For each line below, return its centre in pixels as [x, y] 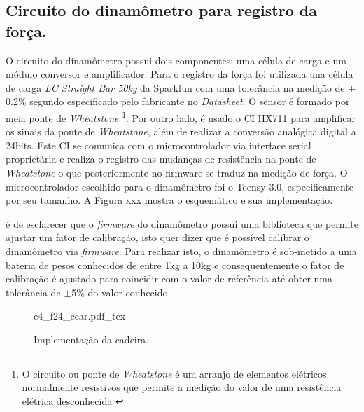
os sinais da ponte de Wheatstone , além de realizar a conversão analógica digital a [181, 131]
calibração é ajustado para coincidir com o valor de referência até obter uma [169, 279]
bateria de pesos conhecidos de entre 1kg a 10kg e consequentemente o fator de [175, 265]
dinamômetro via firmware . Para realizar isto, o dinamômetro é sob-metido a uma [181, 250]
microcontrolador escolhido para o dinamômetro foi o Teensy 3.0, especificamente [180, 186]
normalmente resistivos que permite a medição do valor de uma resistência [182, 387]
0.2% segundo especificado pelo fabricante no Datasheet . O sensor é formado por [178, 101]
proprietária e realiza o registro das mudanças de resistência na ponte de [161, 159]
